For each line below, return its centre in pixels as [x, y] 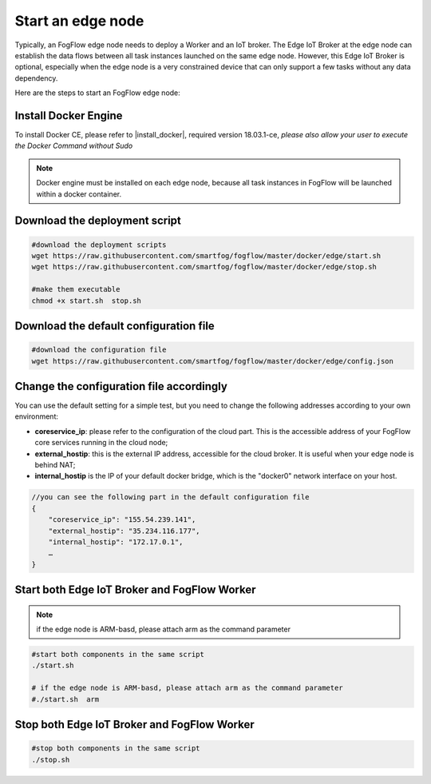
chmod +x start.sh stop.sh [86, 300]
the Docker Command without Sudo [74, 146]
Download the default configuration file [115, 326]
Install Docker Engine [69, 115]
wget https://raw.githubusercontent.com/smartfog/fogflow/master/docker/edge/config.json [213, 361]
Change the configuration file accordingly [121, 386]
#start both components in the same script [118, 655]
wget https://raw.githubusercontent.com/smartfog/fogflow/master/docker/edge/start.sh [206, 255]
